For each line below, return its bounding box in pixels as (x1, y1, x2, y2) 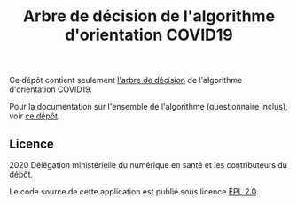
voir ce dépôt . (9, 110, 60, 121)
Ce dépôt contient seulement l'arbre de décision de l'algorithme (9, 75, 243, 86)
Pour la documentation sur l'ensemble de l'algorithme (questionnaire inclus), (9, 102, 288, 112)
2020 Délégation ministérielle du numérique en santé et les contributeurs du (9, 160, 288, 170)
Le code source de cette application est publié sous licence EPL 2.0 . (9, 186, 259, 196)
